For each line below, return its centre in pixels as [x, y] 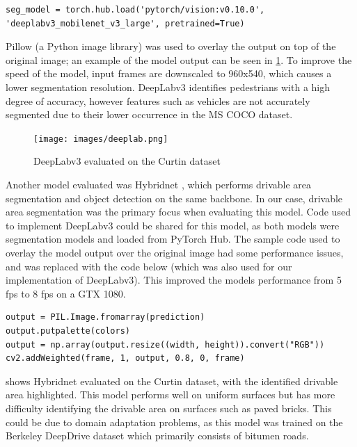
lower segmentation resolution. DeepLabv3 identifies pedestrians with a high [168, 87]
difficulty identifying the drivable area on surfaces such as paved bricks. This [169, 408]
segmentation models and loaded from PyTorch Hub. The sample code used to [173, 239]
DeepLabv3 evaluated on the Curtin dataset [127, 161]
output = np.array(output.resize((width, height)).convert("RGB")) [165, 344]
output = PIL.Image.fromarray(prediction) [105, 317]
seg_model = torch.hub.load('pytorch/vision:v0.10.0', [135, 10]
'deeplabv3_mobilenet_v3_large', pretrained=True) [125, 23]
